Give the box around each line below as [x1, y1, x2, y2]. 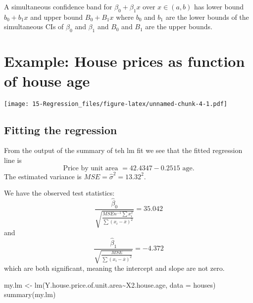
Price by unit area [63, 164, 118, 172]
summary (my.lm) [4, 289, 56, 300]
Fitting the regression [4, 122, 117, 137]
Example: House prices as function [4, 51, 245, 71]
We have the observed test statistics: [4, 188, 115, 198]
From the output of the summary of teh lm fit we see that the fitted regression [4, 145, 243, 155]
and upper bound [30, 11, 83, 22]
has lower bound [194, 1, 244, 11]
